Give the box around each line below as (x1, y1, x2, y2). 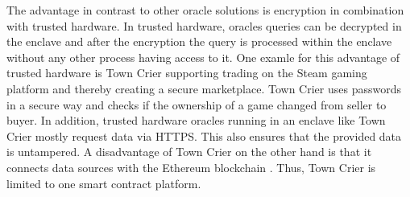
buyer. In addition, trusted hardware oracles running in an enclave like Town (6, 112, 386, 129)
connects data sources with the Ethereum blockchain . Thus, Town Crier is (6, 158, 376, 175)
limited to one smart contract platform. (6, 174, 201, 191)
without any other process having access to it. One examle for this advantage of (6, 48, 400, 65)
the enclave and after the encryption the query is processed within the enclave (6, 33, 392, 50)
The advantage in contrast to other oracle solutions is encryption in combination (6, 2, 404, 18)
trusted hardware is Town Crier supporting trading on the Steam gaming (6, 64, 367, 81)
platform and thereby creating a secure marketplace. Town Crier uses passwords (6, 80, 401, 96)
